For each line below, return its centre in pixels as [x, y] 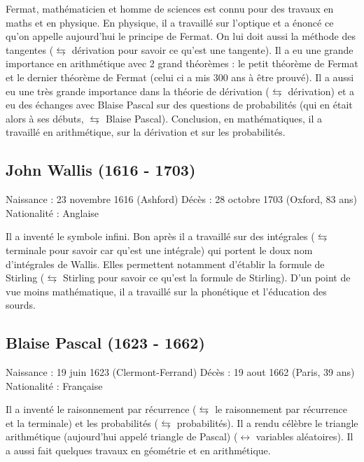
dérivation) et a [321, 91]
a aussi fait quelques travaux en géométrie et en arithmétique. [138, 450]
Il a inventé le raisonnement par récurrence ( [101, 409]
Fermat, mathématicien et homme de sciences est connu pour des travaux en [170, 8]
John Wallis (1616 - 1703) [101, 170]
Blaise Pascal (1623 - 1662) [105, 343]
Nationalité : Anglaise [52, 212]
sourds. [21, 305]
